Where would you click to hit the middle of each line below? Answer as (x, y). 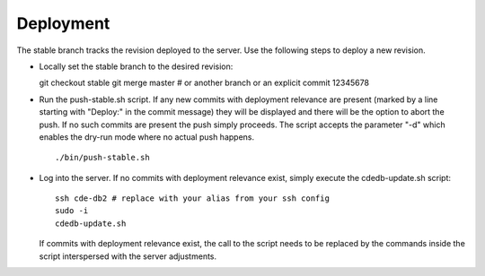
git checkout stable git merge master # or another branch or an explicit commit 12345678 (204, 83)
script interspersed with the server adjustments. (128, 256)
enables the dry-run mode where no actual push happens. (147, 137)
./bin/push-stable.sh (102, 158)
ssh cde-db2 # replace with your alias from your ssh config (192, 198)
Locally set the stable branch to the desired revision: (136, 66)
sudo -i (72, 211)
